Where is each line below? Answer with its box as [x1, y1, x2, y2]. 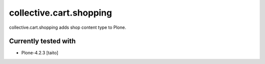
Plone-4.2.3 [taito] [21, 50, 58, 56]
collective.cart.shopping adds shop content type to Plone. [9, 24, 126, 30]
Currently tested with [9, 37, 76, 45]
